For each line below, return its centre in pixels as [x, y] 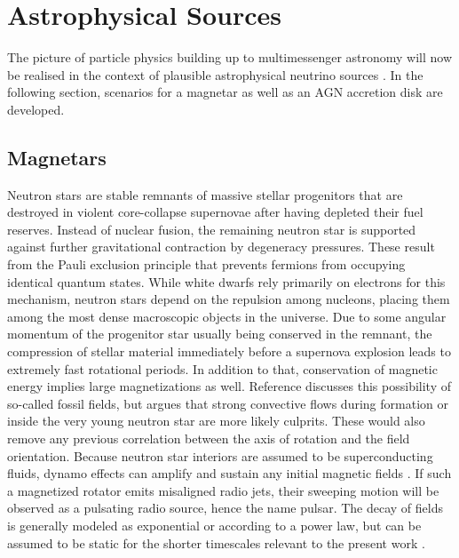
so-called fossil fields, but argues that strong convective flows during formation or [228, 403]
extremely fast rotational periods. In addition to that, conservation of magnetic [222, 368]
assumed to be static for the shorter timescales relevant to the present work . [216, 542]
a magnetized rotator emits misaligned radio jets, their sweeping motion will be [223, 490]
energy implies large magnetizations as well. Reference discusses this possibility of [229, 386]
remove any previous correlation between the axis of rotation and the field [209, 438]
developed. [36, 109]
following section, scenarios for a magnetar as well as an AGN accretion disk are [225, 92]
